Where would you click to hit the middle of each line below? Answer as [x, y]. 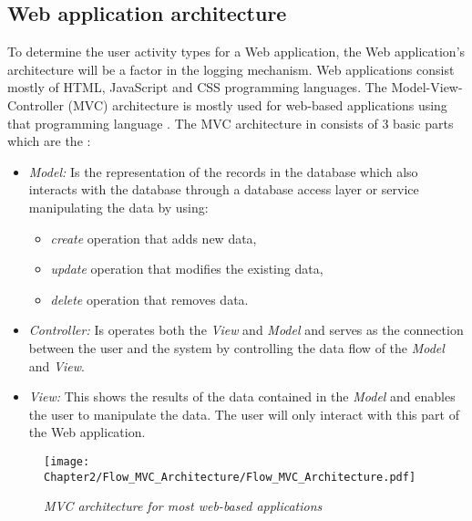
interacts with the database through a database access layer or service [224, 189]
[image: [67, 461]
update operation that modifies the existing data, [187, 269]
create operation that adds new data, [154, 238]
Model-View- [427, 87]
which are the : [49, 141]
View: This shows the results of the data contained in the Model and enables [242, 396]
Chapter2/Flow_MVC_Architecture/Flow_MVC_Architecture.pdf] [230, 477]
